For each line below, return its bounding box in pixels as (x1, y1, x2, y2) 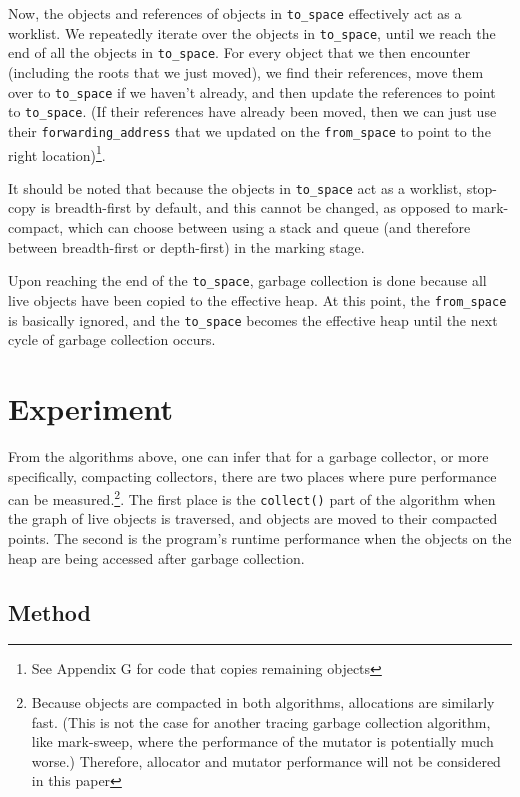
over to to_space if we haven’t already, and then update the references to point (8, 81, 496, 102)
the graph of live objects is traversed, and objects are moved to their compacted (8, 508, 498, 529)
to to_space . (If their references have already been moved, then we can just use (8, 101, 497, 122)
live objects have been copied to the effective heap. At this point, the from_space (8, 289, 507, 310)
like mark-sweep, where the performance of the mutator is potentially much (31, 731, 494, 752)
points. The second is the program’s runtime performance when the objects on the (8, 528, 512, 548)
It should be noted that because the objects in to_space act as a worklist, (8, 177, 462, 198)
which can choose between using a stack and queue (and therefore (67, 217, 471, 238)
